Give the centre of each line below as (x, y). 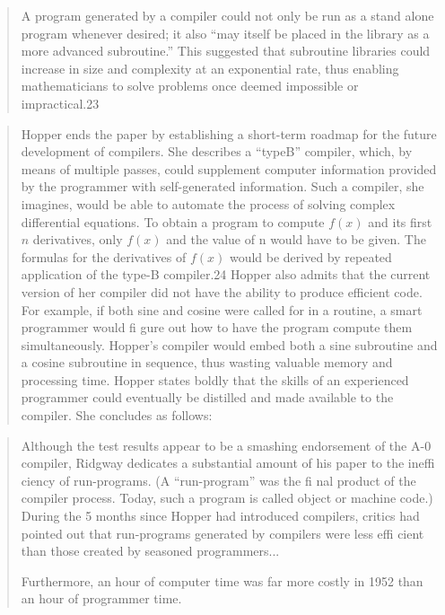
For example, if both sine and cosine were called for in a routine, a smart (222, 309)
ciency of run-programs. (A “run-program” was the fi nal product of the (218, 480)
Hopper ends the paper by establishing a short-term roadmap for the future (229, 133)
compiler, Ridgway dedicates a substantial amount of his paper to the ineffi (228, 463)
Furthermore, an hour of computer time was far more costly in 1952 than (222, 580)
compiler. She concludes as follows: (117, 415)
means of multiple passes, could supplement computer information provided (229, 168)
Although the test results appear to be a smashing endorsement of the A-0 (226, 445)
